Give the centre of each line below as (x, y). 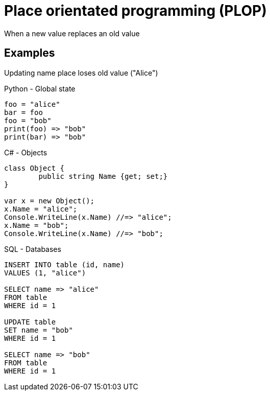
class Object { (34, 168)
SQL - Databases (33, 249)
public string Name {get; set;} (103, 176)
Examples (30, 53)
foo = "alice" (32, 104)
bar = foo (23, 112)
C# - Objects (26, 152)
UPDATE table (30, 322)
